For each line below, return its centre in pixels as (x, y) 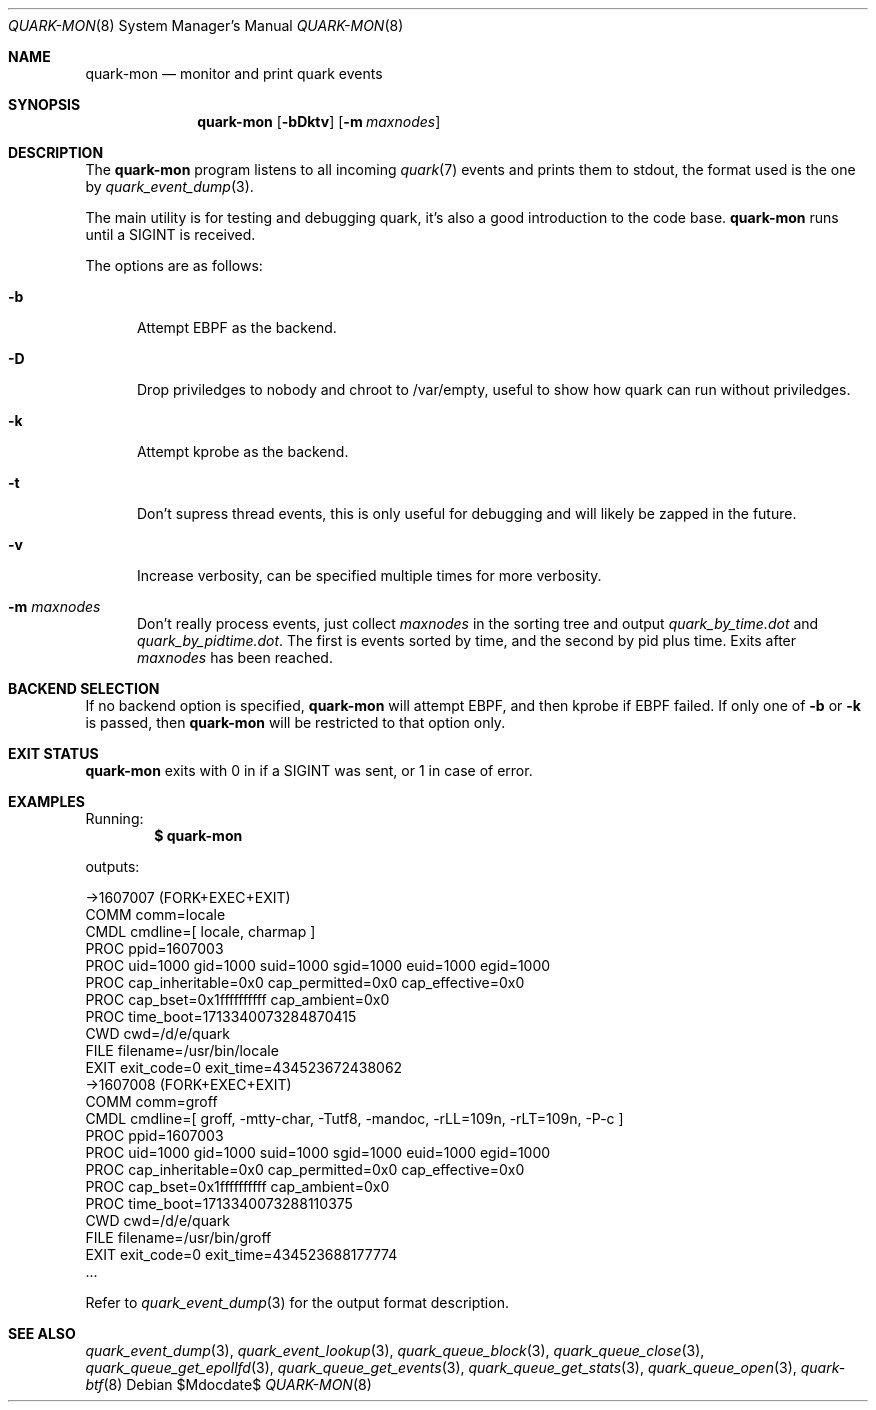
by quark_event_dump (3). (169, 186)
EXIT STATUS (53, 753)
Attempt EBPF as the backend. (237, 327)
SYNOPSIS (44, 104)
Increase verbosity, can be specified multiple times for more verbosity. (369, 575)
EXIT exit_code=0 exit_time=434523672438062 (244, 1067)
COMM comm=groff (151, 1101)
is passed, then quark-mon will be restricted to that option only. (295, 722)
